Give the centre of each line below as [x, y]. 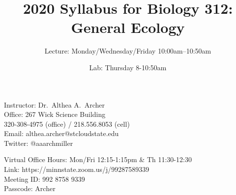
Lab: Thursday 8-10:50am [128, 67]
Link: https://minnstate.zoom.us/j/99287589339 [77, 169]
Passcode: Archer [30, 188]
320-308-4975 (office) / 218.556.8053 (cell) [67, 124]
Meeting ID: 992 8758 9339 [44, 179]
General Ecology [128, 27]
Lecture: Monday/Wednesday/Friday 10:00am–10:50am [128, 51]
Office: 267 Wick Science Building [55, 114]
